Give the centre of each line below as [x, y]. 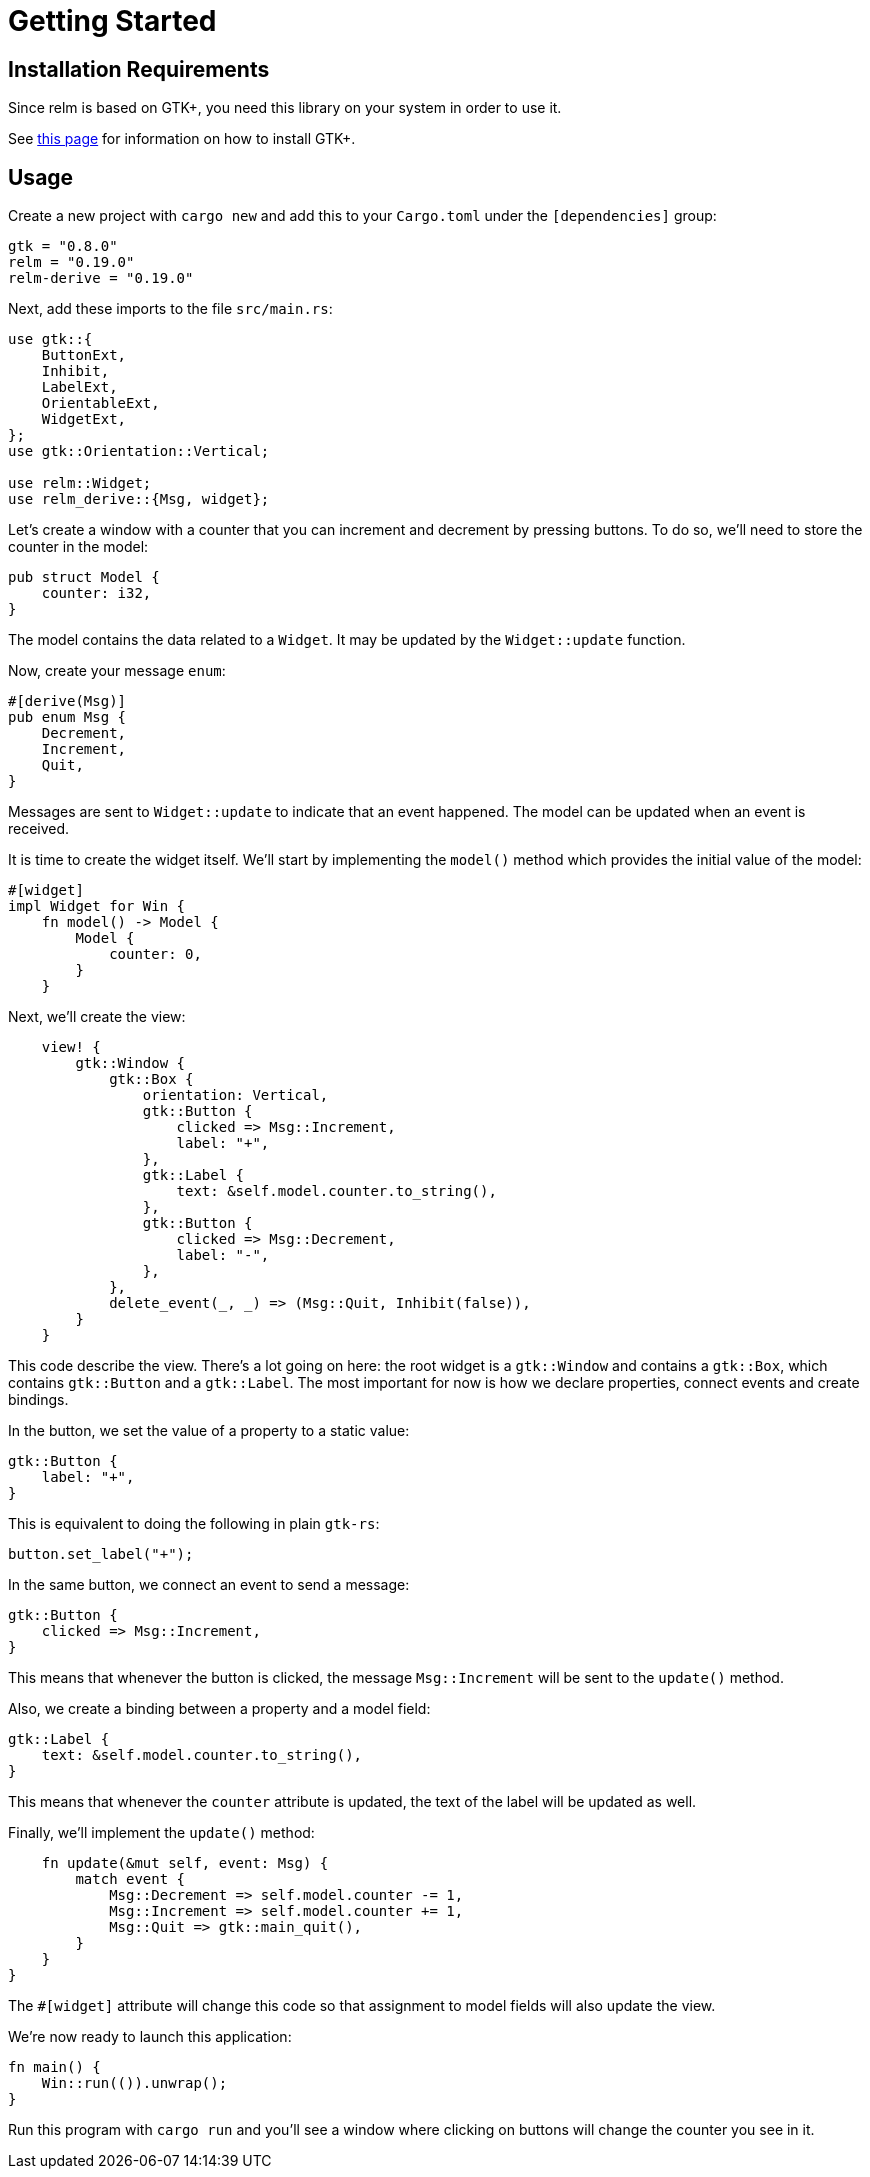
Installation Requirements [139, 69]
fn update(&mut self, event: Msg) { [185, 1863]
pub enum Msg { [67, 717]
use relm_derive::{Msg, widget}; [139, 499]
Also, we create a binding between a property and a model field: [219, 1709]
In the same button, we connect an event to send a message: [209, 1585]
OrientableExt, [100, 403]
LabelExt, [79, 387]
